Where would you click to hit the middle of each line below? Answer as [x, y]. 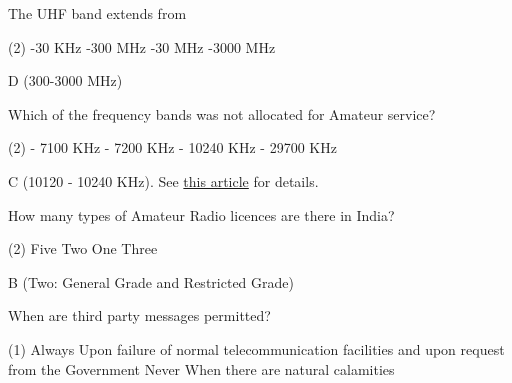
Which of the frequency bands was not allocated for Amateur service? [222, 113]
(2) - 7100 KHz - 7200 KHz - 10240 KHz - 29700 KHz [172, 147]
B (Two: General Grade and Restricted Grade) [151, 281]
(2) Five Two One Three [83, 248]
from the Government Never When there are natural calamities [201, 368]
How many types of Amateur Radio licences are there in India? [201, 214]
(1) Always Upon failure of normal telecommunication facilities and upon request [256, 348]
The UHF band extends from [97, 13]
